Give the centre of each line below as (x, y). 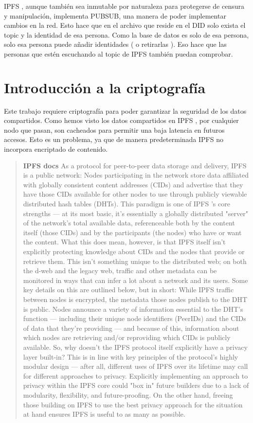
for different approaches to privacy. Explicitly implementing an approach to (136, 375)
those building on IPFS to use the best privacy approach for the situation (133, 404)
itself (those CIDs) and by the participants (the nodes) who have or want (132, 232)
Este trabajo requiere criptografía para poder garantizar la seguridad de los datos (125, 111)
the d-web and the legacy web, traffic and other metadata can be (120, 271)
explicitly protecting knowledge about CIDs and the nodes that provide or (134, 251)
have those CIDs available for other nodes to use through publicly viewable (135, 194)
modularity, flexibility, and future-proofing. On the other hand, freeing (128, 394)
